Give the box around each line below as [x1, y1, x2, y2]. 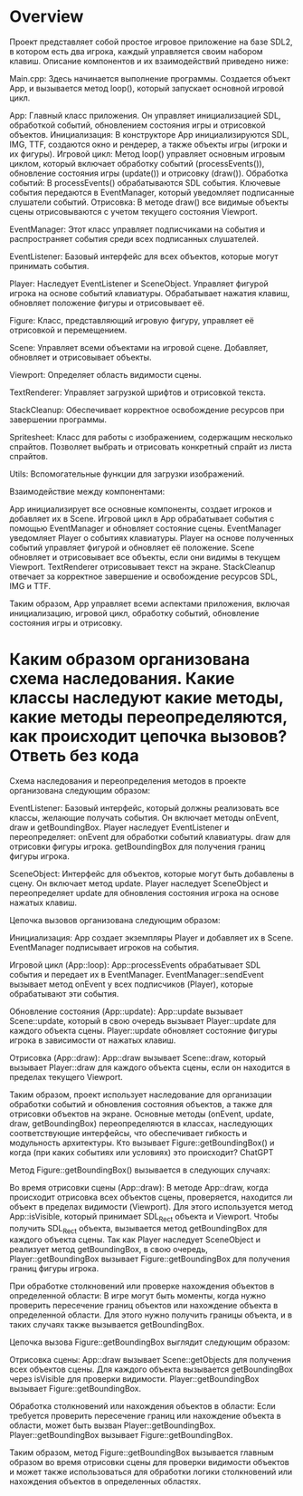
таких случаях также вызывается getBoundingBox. [9, 1319, 205, 1330]
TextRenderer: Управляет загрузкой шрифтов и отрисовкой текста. [9, 387, 266, 398]
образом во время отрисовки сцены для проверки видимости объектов [9, 1457, 289, 1468]
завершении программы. [9, 414, 107, 425]
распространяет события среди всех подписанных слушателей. [9, 233, 260, 244]
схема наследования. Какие [9, 669, 235, 690]
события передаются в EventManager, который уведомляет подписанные [9, 187, 295, 198]
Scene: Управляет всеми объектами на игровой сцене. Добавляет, [9, 342, 269, 352]
